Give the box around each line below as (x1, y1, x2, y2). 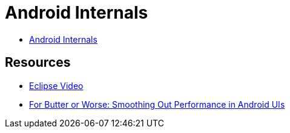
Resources (5, 55, 71, 70)
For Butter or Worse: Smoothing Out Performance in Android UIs (29, 99, 285, 110)
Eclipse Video (29, 80, 84, 91)
